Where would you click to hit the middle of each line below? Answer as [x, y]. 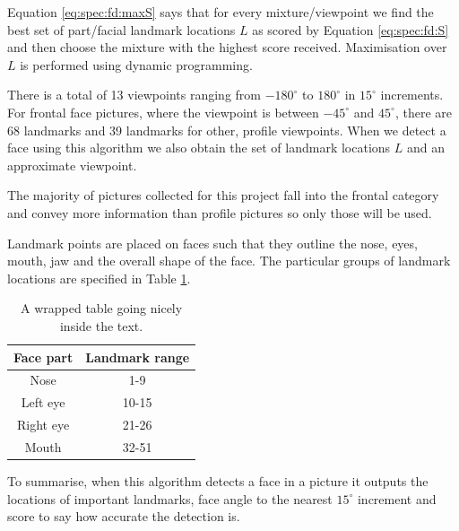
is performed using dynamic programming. [136, 64]
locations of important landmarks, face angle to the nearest [170, 498]
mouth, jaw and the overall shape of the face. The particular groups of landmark [229, 261]
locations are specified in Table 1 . [99, 278]
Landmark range [138, 357]
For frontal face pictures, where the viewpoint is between [163, 112]
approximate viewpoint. [72, 165]
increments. [412, 95]
